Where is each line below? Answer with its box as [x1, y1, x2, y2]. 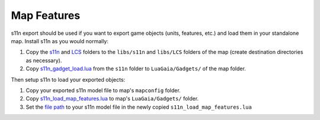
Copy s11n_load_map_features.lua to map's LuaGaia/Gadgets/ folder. [25, 95, 199, 102]
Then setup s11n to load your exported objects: [11, 76, 126, 83]
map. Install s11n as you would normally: [11, 37, 109, 44]
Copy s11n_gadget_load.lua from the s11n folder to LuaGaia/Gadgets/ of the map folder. [25, 65, 246, 72]
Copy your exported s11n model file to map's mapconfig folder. [25, 86, 181, 94]
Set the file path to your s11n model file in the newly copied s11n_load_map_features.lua [25, 103, 252, 111]
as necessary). [25, 57, 62, 64]
